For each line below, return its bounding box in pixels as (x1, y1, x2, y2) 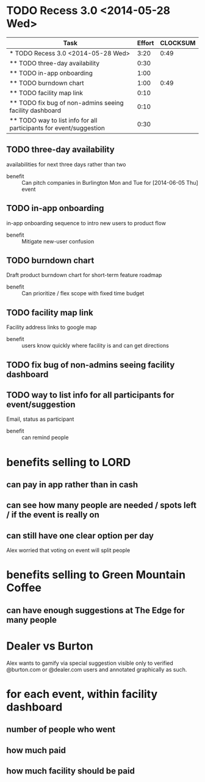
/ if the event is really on (6, 510, 99, 520)
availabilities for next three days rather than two (6, 160, 126, 168)
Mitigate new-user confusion (21, 237, 95, 245)
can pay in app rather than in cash (6, 479, 138, 490)
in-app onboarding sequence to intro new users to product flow (6, 219, 167, 226)
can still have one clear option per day (6, 530, 154, 540)
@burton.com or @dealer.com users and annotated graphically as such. (6, 665, 187, 673)
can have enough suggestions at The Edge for (6, 605, 185, 615)
